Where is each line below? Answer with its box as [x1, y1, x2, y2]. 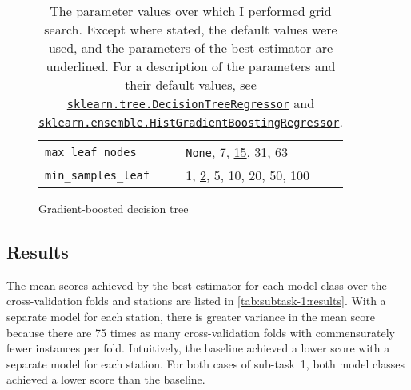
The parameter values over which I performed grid [50, 2, 332, 20]
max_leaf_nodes [45, 145, 137, 159]
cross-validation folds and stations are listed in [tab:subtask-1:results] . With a [6, 292, 386, 309]
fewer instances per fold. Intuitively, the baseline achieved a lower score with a [6, 340, 390, 356]
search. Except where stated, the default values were [44, 20, 337, 38]
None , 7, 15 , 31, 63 [186, 143, 289, 161]
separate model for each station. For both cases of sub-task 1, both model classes [6, 355, 405, 372]
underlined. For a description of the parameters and [46, 57, 336, 75]
